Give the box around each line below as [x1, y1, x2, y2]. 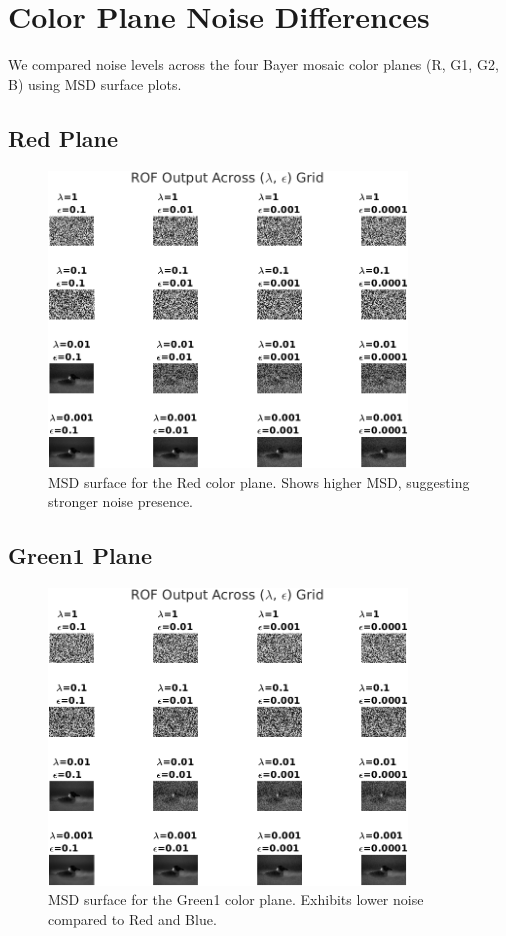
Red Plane [8, 122, 119, 153]
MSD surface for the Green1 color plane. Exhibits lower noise [48, 889, 424, 910]
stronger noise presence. [48, 491, 193, 512]
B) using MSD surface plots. [8, 73, 182, 94]
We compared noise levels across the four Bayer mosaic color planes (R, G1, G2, [8, 54, 499, 75]
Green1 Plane [8, 540, 153, 571]
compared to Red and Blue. [48, 908, 217, 929]
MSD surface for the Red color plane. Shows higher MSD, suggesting [48, 471, 470, 492]
